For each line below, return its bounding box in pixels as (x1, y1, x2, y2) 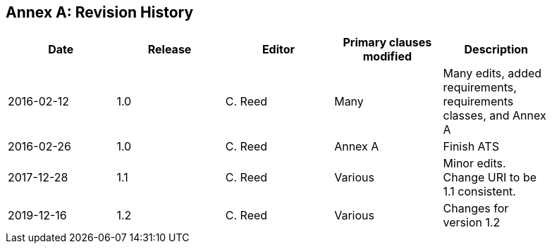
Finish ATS (443, 139, 499, 154)
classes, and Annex (443, 108, 546, 123)
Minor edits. (443, 156, 506, 171)
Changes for (443, 201, 509, 216)
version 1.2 (443, 215, 501, 230)
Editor (262, 42, 295, 57)
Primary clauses (343, 35, 432, 50)
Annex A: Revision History (6, 4, 194, 21)
